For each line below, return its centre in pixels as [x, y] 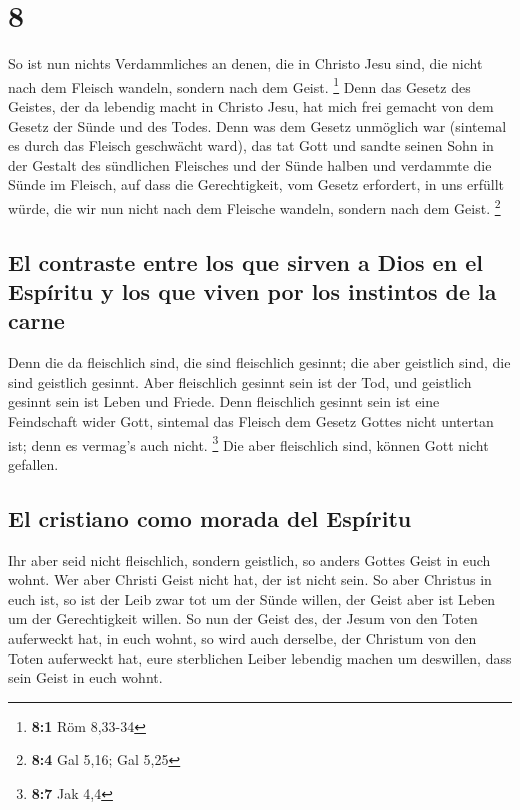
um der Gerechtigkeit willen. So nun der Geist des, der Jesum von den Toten [243, 618]
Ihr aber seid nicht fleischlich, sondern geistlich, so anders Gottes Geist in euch [249, 559]
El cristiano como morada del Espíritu [210, 517]
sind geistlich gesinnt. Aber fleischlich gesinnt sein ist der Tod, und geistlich [240, 381]
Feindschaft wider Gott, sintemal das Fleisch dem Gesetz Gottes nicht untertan [251, 420]
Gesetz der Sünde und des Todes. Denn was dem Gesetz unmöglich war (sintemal [257, 125]
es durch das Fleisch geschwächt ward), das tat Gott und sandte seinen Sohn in [251, 145]
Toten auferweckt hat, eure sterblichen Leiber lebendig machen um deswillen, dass [260, 657]
